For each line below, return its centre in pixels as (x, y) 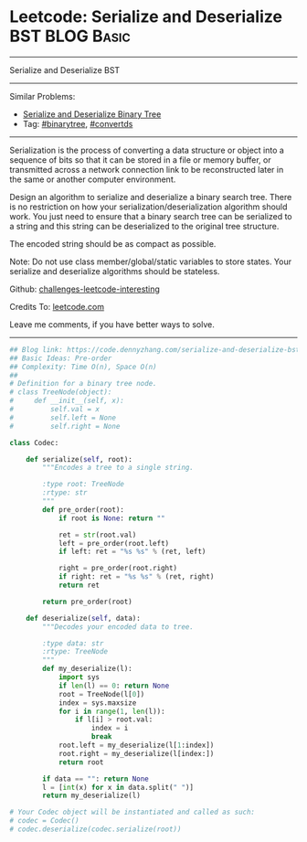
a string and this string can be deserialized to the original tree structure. (144, 226)
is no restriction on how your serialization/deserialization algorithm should (148, 207)
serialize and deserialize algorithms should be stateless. (115, 271)
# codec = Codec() (44, 821)
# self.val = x (55, 410)
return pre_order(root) (87, 602)
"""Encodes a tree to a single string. (118, 468)
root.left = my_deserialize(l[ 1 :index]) (136, 746)
